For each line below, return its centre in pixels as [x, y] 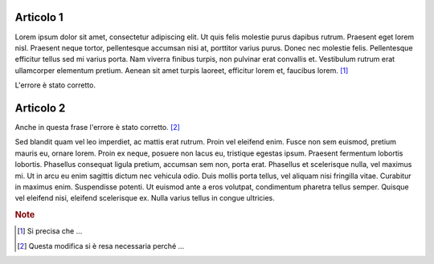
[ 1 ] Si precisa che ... [50, 231]
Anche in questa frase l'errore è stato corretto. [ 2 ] [98, 127]
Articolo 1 [39, 17]
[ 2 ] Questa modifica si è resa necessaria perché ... [101, 246]
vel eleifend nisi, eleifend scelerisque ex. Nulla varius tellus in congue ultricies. [145, 198]
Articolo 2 [40, 108]
